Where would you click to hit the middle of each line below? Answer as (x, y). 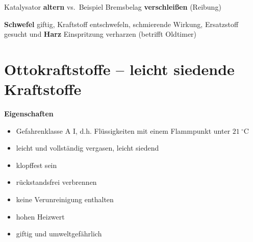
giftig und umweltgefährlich (59, 234)
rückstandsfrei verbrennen (56, 182)
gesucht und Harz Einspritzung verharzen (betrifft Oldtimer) (100, 34)
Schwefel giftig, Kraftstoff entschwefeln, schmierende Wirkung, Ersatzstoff (121, 24)
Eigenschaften (29, 114)
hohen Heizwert (40, 216)
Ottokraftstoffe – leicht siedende (119, 69)
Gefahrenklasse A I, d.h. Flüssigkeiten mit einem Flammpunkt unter (123, 130)
